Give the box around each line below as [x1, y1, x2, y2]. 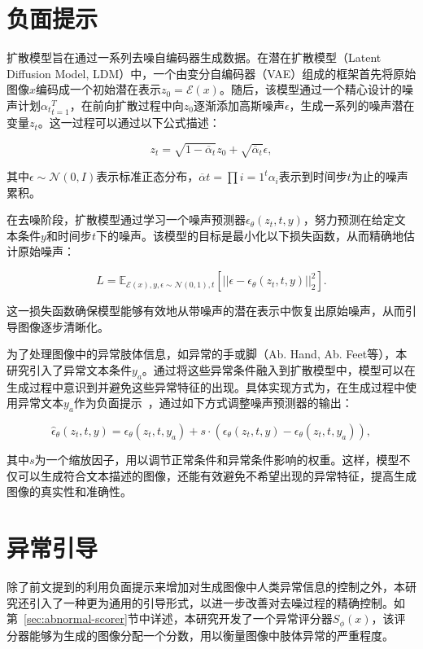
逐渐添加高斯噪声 [193, 96, 285, 113]
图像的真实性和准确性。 [7, 483, 132, 500]
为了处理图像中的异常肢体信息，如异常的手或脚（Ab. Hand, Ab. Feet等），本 [7, 345, 408, 362]
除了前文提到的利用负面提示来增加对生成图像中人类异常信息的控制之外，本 [7, 577, 405, 594]
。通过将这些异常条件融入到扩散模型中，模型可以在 [142, 361, 416, 378]
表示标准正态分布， [96, 168, 199, 185]
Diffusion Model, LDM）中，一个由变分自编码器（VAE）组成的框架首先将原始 [7, 64, 416, 81]
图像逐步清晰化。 [17, 318, 109, 335]
